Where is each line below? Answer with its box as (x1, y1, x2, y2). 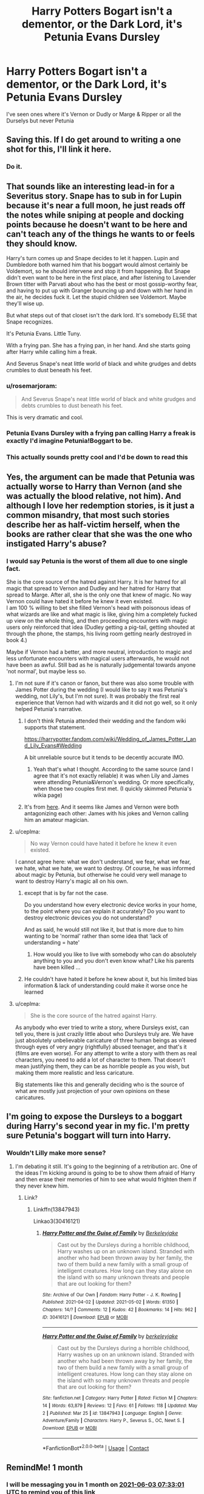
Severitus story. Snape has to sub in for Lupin (6, 191, 182, 201)
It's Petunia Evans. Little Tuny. (6, 330, 81, 338)
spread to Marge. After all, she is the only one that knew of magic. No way (6, 591, 192, 598)
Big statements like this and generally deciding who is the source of (15, 1080, 185, 1088)
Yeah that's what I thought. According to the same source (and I (33, 765, 193, 773)
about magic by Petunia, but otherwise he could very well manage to (15, 871, 187, 878)
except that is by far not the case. (24, 889, 108, 896)
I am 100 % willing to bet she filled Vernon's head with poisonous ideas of (6, 604, 191, 611)
